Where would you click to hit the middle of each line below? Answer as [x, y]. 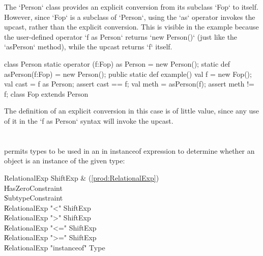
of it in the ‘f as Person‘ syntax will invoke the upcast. [89, 120]
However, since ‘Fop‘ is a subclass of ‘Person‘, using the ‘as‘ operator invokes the [130, 17]
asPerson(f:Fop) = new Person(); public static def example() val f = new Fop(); [128, 74]
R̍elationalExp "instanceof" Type [55, 248]
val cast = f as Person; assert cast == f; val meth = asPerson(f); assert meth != [129, 84]
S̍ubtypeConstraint [34, 198]
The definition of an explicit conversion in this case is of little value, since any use [131, 111]
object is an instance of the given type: [65, 161]
